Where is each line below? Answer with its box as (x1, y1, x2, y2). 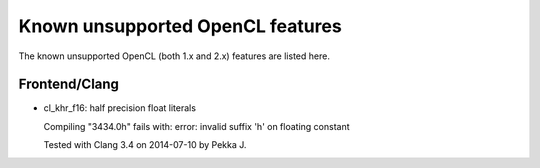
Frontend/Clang (18, 76, 120, 93)
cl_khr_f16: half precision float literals (43, 102, 197, 114)
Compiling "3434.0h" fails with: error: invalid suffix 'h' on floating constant (43, 120, 350, 132)
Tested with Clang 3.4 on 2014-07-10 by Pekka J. (43, 139, 247, 151)
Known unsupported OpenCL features (18, 15, 342, 37)
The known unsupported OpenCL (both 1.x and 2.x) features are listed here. (18, 50, 330, 62)
